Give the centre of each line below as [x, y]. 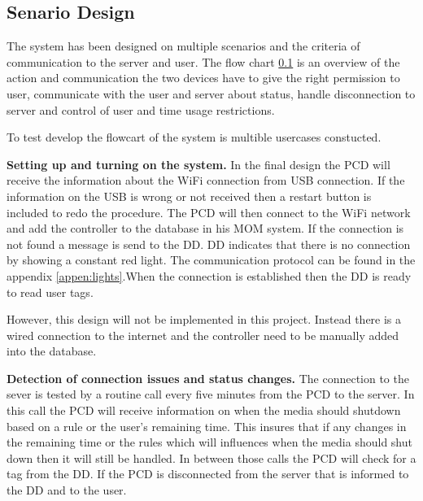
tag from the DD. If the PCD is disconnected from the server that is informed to [208, 474]
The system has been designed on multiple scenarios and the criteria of [183, 46]
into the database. [52, 351]
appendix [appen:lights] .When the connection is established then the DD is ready [209, 275]
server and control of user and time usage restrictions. [141, 109]
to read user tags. [50, 292]
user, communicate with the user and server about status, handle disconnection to [211, 93]
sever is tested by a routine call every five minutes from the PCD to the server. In [211, 394]
